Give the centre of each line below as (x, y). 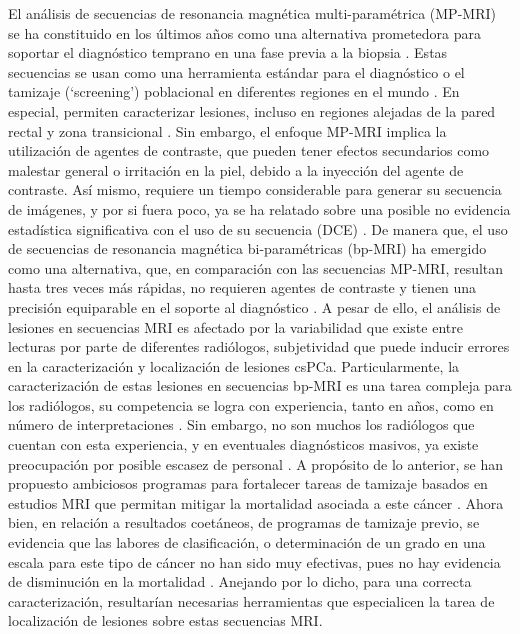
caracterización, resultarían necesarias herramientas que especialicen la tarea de (251, 600)
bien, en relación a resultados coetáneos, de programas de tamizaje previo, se (244, 522)
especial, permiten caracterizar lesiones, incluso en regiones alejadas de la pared (252, 110)
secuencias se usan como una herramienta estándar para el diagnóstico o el (236, 71)
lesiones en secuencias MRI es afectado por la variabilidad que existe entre (235, 326)
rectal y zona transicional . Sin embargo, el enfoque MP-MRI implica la (227, 130)
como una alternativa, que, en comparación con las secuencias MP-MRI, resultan (256, 267)
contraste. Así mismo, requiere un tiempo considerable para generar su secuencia (255, 189)
